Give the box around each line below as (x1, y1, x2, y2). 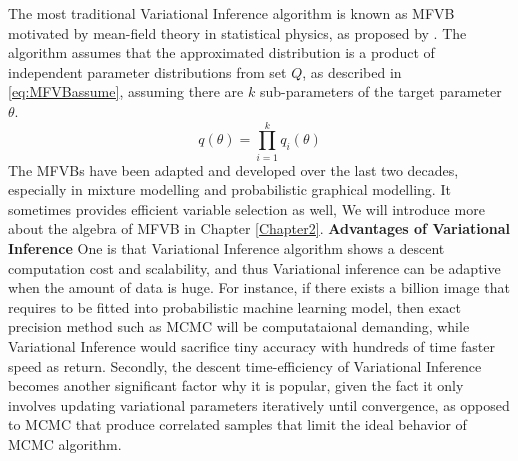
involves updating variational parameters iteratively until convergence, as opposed (8, 394, 510, 415)
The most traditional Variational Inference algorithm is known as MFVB (8, 3, 455, 23)
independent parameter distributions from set (8, 61, 287, 82)
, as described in (302, 61, 402, 82)
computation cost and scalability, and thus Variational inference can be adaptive (8, 257, 501, 278)
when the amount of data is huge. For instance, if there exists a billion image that (8, 277, 510, 298)
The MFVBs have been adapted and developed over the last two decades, (8, 159, 459, 180)
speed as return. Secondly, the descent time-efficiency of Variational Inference (8, 355, 482, 376)
